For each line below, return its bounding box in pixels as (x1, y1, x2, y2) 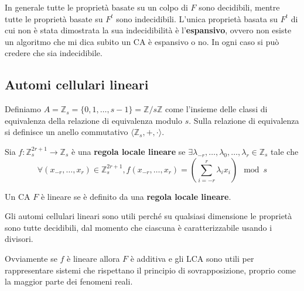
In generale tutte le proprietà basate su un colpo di (5, 1, 188, 13)
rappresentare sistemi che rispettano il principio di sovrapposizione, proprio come (5, 264, 296, 276)
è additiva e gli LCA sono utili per (130, 252, 254, 264)
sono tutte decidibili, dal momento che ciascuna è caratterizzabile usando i (5, 221, 272, 233)
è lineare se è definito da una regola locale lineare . (40, 190, 231, 202)
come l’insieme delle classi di (165, 103, 268, 115)
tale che (271, 145, 299, 157)
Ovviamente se (5, 252, 57, 264)
